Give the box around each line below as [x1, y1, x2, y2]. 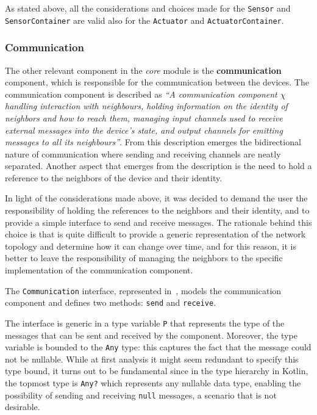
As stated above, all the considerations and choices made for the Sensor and [5, 2, 291, 14]
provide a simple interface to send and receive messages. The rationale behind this [5, 215, 312, 228]
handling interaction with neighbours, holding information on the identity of [5, 99, 288, 112]
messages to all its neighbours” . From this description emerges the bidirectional [5, 135, 301, 148]
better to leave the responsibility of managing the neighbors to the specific [5, 251, 283, 264]
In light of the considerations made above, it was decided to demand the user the [5, 192, 308, 204]
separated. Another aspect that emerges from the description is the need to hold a [5, 159, 312, 172]
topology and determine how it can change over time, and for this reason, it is [5, 239, 296, 252]
